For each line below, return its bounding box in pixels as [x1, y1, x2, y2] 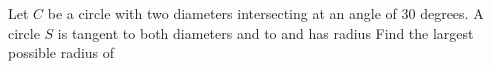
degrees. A [420, 3, 484, 23]
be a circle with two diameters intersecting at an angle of [47, 3, 397, 23]
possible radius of [8, 42, 115, 63]
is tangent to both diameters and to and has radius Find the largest [57, 22, 474, 43]
